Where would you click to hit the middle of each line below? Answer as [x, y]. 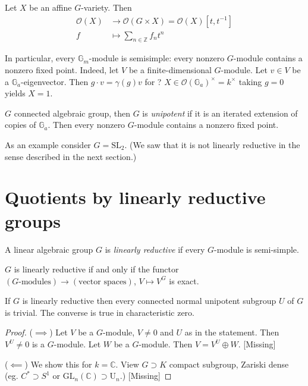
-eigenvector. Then [54, 81]
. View [127, 364]
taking [250, 81]
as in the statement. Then [232, 332]
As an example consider [48, 145]
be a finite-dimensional [170, 70]
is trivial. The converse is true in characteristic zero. [100, 312]
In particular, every [40, 58]
